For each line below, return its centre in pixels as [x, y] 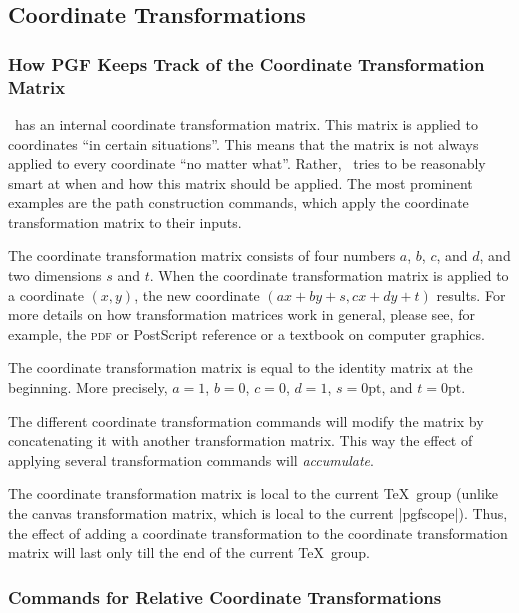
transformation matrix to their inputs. [125, 221]
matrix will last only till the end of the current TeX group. [189, 552]
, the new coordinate [197, 294]
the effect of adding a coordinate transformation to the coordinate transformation [258, 532]
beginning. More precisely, [88, 387]
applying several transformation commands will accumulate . [191, 459]
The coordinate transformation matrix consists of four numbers [202, 255]
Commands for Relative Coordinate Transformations [225, 596]
